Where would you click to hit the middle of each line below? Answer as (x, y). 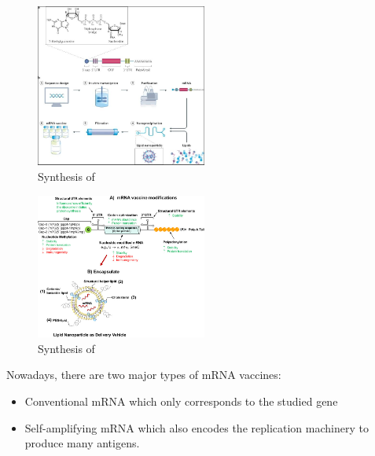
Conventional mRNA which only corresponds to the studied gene (181, 401)
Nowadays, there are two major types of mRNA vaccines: (144, 375)
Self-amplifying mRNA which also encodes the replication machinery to (197, 427)
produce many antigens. (82, 443)
